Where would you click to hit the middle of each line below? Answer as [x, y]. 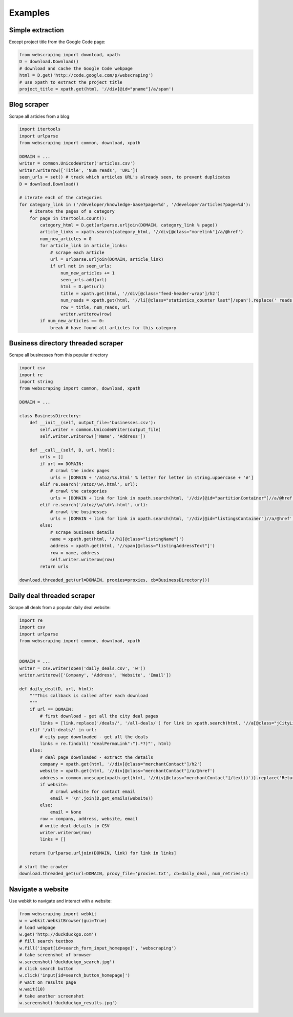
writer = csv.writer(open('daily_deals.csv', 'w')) [83, 668]
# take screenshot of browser [55, 955]
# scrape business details [82, 532]
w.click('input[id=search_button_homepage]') [75, 975]
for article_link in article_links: [84, 246]
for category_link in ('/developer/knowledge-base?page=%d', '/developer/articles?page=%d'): [135, 204]
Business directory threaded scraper [66, 343]
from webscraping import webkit [58, 914]
